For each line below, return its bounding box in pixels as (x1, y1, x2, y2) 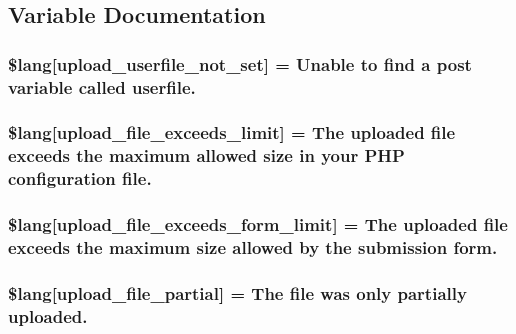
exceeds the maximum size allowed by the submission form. (8, 235, 498, 260)
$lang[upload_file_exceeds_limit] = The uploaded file (8, 120, 456, 145)
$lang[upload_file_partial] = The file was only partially (8, 280, 467, 305)
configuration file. (8, 166, 152, 191)
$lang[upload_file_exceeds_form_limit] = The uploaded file (8, 212, 508, 237)
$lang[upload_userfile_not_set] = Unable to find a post (8, 51, 472, 76)
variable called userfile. (8, 74, 196, 99)
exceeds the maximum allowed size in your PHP (8, 143, 405, 168)
